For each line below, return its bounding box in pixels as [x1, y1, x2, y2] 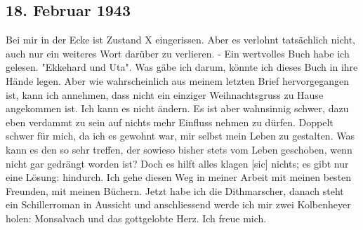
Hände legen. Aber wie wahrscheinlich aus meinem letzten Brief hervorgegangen [6, 73, 349, 88]
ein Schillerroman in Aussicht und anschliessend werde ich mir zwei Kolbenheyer [6, 197, 351, 212]
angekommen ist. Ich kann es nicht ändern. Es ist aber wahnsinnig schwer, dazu [6, 101, 349, 116]
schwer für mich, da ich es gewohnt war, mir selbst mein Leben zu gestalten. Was [6, 128, 355, 143]
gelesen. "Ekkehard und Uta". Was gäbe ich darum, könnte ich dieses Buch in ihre [6, 60, 358, 74]
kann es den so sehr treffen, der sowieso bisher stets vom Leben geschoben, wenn [6, 142, 352, 156]
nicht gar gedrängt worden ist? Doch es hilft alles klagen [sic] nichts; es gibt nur [6, 156, 349, 170]
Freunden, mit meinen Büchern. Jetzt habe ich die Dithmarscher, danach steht [6, 183, 344, 198]
